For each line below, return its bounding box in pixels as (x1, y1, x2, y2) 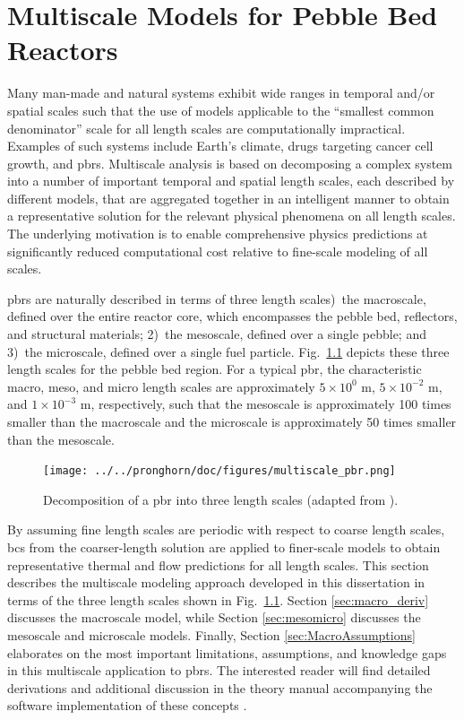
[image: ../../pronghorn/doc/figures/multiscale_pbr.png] (43, 464, 396, 478)
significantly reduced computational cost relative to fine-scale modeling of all (7, 241, 428, 260)
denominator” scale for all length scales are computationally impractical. (7, 118, 406, 137)
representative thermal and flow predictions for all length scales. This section (7, 555, 429, 574)
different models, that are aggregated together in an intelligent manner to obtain (7, 188, 450, 207)
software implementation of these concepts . (7, 696, 247, 715)
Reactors (7, 31, 118, 68)
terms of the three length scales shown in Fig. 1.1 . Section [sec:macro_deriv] (7, 590, 429, 609)
